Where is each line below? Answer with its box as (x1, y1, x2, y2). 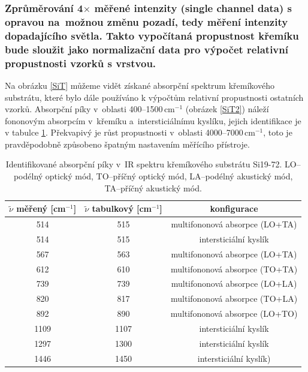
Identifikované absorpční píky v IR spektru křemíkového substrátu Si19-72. (5, 158, 282, 170)
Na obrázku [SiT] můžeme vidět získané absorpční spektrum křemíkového (5, 79, 274, 91)
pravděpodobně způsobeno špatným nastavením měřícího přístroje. (5, 137, 250, 150)
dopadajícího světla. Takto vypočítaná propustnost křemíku (5, 28, 299, 43)
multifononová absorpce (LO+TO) (170, 307, 298, 320)
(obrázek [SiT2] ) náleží (185, 103, 269, 115)
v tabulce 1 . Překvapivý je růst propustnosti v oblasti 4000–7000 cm (5, 126, 255, 139)
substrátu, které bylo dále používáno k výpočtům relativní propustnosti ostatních (5, 91, 304, 103)
